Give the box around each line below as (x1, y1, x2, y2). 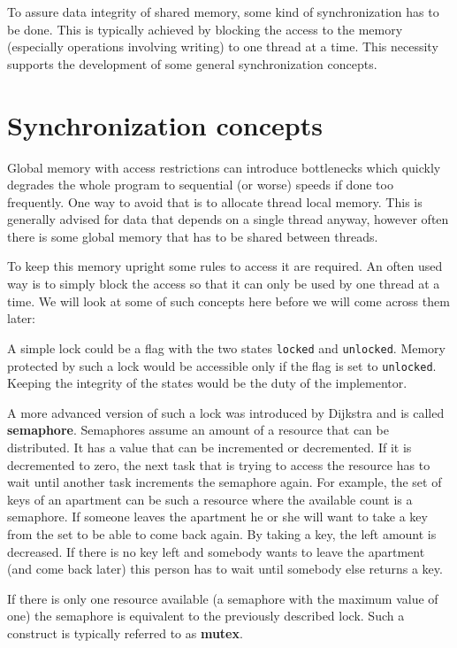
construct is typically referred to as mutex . (7, 623, 243, 642)
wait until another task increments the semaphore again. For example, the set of (7, 473, 442, 491)
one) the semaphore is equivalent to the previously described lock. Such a (7, 606, 405, 625)
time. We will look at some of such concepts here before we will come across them (7, 291, 450, 310)
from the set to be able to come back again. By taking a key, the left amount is (7, 524, 437, 543)
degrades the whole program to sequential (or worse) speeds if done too (7, 175, 393, 194)
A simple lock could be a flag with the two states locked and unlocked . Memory (7, 338, 446, 357)
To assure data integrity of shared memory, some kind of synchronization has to (7, 3, 439, 20)
